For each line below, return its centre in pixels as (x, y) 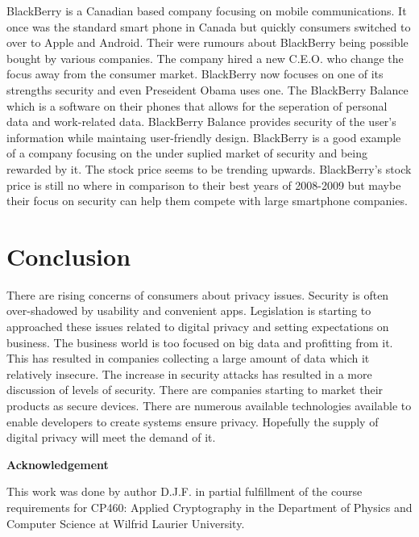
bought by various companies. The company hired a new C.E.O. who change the (205, 58)
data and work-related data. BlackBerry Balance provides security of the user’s (201, 122)
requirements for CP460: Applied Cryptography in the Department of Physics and (209, 507)
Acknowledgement (58, 464)
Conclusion (69, 256)
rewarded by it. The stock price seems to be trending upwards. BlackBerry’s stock (209, 168)
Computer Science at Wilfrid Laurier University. (126, 523)
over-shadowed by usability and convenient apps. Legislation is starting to (189, 310)
